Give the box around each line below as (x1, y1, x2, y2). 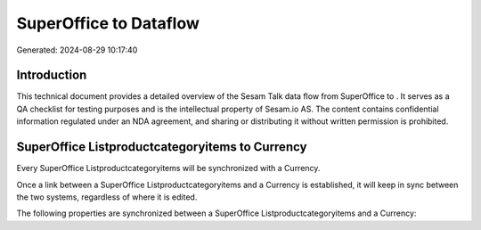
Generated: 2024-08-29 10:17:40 (16, 45, 138, 55)
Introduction (16, 68, 87, 83)
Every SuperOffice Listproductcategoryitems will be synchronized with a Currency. (16, 163, 321, 174)
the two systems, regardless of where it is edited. (16, 192, 198, 202)
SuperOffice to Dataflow (16, 13, 200, 33)
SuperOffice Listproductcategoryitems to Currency (16, 139, 307, 155)
